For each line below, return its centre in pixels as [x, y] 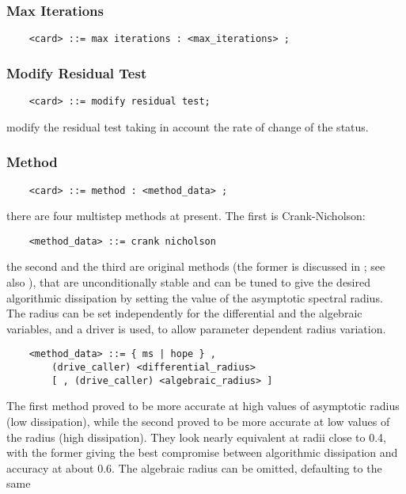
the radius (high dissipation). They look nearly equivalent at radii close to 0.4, [196, 437]
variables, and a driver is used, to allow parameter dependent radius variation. [196, 328]
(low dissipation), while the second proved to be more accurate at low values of [198, 421]
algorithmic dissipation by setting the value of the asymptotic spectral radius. [195, 297]
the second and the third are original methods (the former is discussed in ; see [196, 266]
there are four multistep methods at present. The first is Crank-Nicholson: [186, 216]
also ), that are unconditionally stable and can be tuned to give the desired [188, 282]
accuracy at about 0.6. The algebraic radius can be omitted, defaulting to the [194, 467]
